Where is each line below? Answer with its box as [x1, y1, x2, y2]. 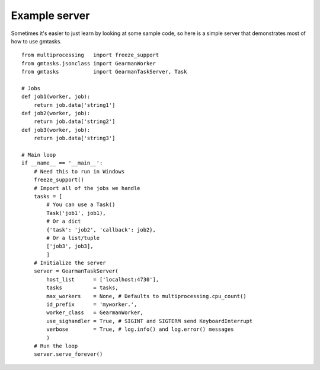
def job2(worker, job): [21, 110, 91, 117]
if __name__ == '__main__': [21, 160, 103, 166]
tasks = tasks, [46, 284, 119, 291]
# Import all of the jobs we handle [33, 185, 140, 191]
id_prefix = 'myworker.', [46, 301, 137, 308]
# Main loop [21, 151, 56, 159]
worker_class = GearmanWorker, [46, 309, 143, 316]
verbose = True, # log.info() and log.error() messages [46, 326, 234, 333]
